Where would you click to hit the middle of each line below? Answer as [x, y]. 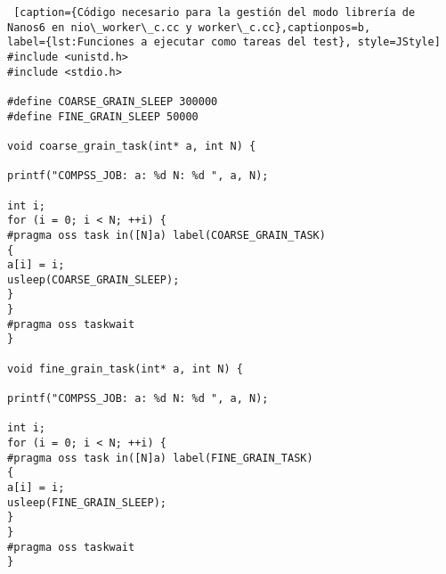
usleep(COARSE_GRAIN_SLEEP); [93, 279]
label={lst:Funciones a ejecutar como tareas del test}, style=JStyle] [224, 42]
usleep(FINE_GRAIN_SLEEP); [87, 502]
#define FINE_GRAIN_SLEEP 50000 [103, 116]
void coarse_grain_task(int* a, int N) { [132, 146]
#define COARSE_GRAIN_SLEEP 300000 [113, 101]
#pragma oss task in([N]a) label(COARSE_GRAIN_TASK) [166, 235]
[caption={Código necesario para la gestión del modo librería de [215, 12]
